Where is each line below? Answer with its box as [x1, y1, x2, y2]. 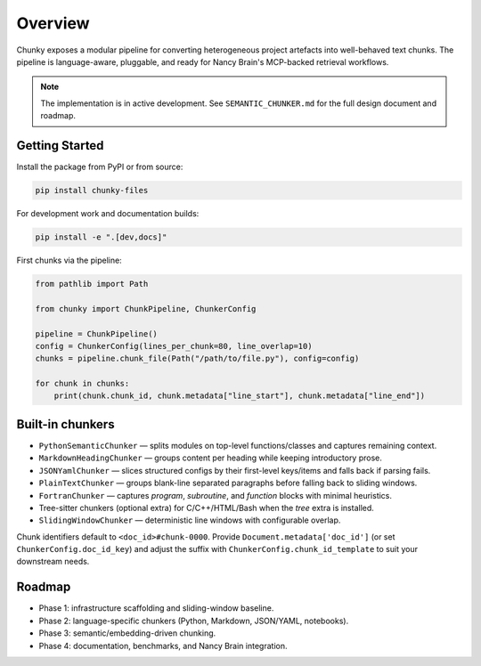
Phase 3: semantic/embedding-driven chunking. [38, 628, 216, 638]
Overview [16, 13, 90, 33]
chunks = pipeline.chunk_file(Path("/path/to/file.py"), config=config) [35, 353, 360, 364]
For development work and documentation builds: [16, 207, 200, 218]
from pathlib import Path [35, 279, 149, 288]
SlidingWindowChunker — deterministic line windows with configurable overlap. [38, 515, 341, 525]
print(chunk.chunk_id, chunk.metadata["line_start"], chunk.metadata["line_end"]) [53, 391, 426, 401]
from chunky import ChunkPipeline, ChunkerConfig [35, 304, 257, 313]
